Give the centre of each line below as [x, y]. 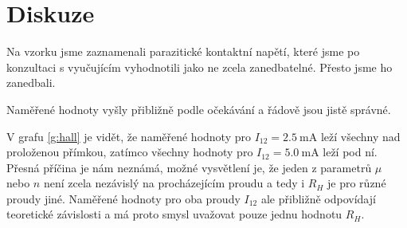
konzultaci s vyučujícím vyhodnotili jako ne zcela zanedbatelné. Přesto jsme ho [200, 67]
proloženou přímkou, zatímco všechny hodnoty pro [130, 152]
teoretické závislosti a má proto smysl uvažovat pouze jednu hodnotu [174, 214]
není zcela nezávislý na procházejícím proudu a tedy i [174, 183]
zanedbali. [31, 83]
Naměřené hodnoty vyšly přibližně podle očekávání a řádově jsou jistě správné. [199, 109]
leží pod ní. [350, 152]
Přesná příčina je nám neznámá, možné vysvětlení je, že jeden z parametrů [189, 167]
